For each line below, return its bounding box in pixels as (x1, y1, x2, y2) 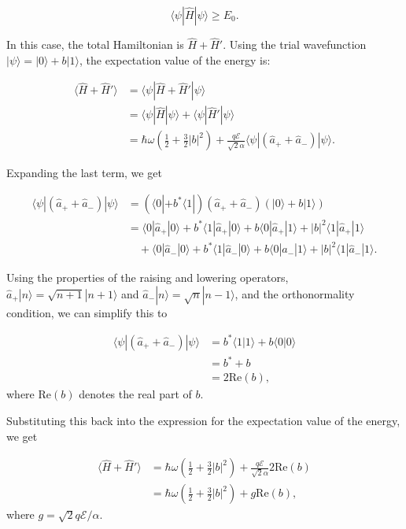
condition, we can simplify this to (6, 304, 168, 320)
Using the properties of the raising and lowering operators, (6, 269, 289, 286)
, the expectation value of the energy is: (79, 51, 271, 68)
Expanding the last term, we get (6, 164, 162, 180)
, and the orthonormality (234, 285, 355, 301)
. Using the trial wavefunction (223, 36, 367, 53)
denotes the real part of (79, 386, 192, 402)
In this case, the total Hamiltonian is (6, 36, 184, 53)
